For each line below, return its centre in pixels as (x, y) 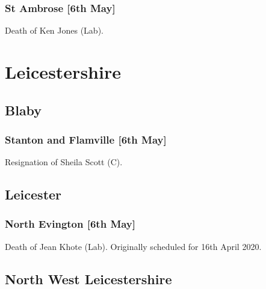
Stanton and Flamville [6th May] (86, 139)
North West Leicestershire (88, 278)
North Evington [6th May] (70, 224)
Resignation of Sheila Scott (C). (64, 162)
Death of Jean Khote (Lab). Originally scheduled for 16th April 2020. (133, 246)
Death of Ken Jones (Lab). (54, 30)
